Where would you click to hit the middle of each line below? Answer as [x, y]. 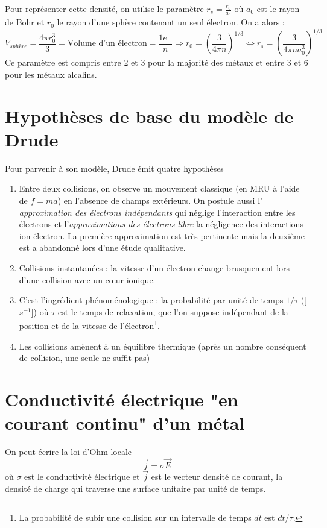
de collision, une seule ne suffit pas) [84, 358]
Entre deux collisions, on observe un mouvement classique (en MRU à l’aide [159, 188]
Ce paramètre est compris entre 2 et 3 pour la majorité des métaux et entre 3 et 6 [157, 62]
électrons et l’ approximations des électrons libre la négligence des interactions [161, 224]
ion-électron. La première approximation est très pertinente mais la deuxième [162, 235]
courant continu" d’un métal [125, 423]
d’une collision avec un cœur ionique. [87, 279]
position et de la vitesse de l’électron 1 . [90, 325]
